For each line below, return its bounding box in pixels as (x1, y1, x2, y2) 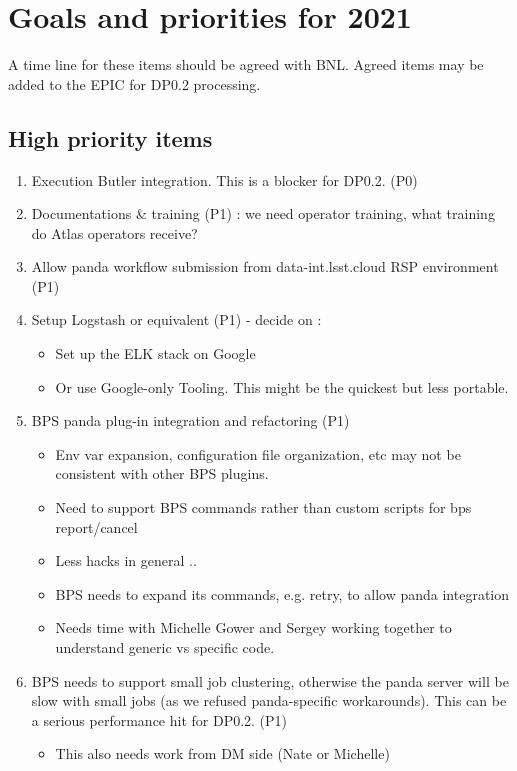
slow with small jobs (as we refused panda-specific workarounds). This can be (31, 690, 507, 711)
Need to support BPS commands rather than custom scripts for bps (55, 497, 472, 518)
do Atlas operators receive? (31, 222, 198, 243)
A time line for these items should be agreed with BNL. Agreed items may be (8, 54, 484, 75)
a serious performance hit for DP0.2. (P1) (31, 709, 288, 730)
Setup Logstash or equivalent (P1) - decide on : (31, 309, 322, 330)
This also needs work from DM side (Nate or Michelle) (55, 743, 390, 764)
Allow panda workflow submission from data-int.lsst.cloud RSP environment (31, 256, 499, 277)
